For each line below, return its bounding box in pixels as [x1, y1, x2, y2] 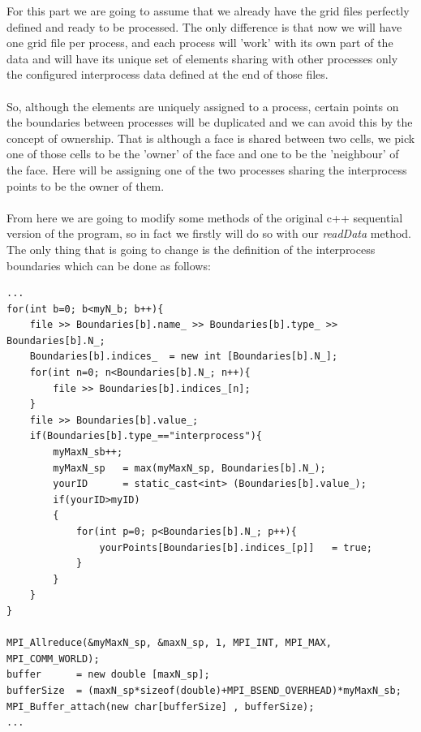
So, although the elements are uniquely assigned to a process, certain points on [6, 97, 399, 114]
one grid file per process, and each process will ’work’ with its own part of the [6, 34, 393, 51]
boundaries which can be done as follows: [6, 256, 211, 273]
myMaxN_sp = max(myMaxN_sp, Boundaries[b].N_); [53, 462, 326, 474]
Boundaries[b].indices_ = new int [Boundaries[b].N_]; [29, 351, 338, 363]
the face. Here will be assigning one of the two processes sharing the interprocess [6, 161, 407, 178]
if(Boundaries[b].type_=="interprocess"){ [29, 430, 262, 442]
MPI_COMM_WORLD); [6, 652, 100, 665]
